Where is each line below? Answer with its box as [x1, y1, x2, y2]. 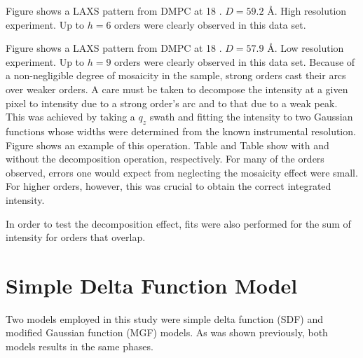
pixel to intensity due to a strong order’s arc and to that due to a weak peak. [6, 95, 338, 110]
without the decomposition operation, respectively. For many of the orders [6, 151, 324, 166]
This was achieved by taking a [6, 109, 135, 124]
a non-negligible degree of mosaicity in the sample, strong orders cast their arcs [6, 68, 346, 83]
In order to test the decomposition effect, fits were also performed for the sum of [6, 216, 351, 230]
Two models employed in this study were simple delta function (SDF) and [6, 311, 324, 326]
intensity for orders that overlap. [6, 230, 146, 245]
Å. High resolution [267, 4, 347, 18]
